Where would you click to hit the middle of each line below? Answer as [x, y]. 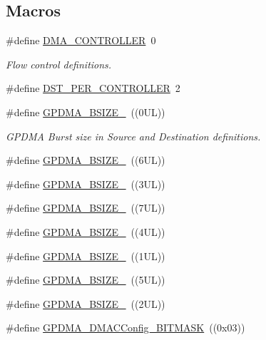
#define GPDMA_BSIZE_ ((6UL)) [86, 160]
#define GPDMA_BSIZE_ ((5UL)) [86, 280]
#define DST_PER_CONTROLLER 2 [93, 88]
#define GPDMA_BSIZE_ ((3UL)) [86, 184]
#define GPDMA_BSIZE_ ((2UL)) [86, 303]
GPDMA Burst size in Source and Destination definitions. [133, 136]
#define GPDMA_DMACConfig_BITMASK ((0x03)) [126, 328]
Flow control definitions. [59, 64]
